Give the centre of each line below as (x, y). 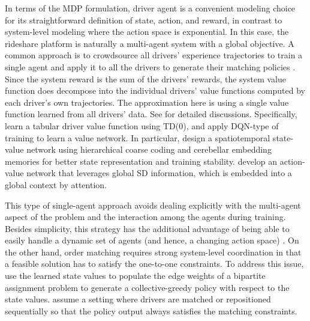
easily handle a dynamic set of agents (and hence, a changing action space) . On (152, 240)
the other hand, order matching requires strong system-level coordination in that (153, 252)
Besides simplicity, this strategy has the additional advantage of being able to (147, 228)
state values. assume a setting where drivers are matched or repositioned (138, 299)
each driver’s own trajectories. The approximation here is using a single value (147, 102)
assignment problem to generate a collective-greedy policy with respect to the (147, 287)
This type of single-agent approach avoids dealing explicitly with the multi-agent (153, 205)
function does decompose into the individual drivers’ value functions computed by (155, 90)
